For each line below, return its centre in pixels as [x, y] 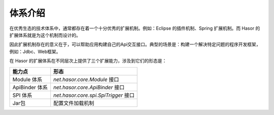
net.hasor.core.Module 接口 [86, 79]
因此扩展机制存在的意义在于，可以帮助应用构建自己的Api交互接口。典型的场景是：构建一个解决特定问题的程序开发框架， [135, 44]
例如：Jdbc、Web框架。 [35, 51]
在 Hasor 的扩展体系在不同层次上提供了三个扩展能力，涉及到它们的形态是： [88, 61]
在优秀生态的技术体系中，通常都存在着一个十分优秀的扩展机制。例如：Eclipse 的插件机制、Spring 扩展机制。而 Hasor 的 [135, 28]
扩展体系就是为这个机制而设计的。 [45, 35]
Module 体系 [27, 79]
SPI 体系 [22, 95]
